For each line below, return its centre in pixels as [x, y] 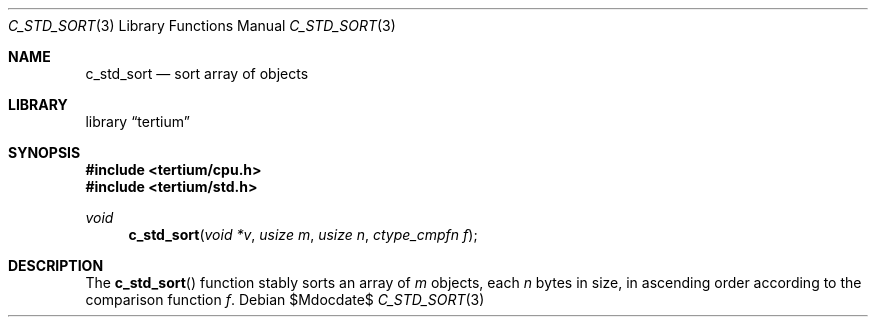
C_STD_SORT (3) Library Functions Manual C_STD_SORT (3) [202, 25]
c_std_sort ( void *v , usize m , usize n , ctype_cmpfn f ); [303, 234]
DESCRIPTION [56, 265]
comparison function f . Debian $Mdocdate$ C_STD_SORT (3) [285, 299]
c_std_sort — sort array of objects [197, 73]
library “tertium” [137, 121]
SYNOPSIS [44, 152]
